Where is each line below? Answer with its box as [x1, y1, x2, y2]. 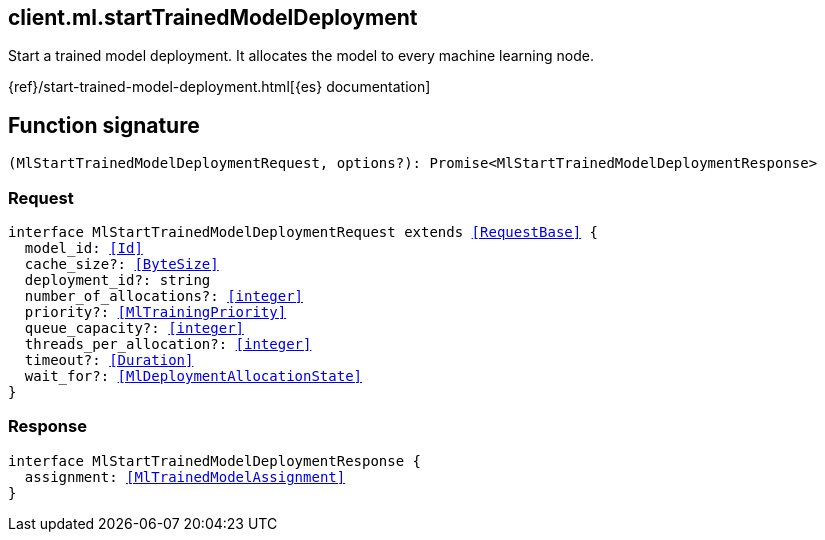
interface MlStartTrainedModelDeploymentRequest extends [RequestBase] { [8, 224, 599, 241]
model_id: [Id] [24, 240, 143, 257]
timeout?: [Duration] [24, 352, 194, 369]
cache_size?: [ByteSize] [24, 256, 219, 273]
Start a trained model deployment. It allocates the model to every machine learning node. [8, 47, 594, 65]
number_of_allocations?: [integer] [24, 288, 304, 305]
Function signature [8, 112, 200, 138]
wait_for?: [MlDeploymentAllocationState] [24, 368, 363, 385]
